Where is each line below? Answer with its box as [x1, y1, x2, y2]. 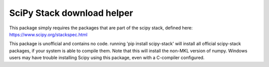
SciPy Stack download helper [9, 7, 134, 18]
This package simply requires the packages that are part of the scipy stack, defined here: [9, 25, 193, 31]
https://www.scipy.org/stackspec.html [9, 31, 88, 37]
